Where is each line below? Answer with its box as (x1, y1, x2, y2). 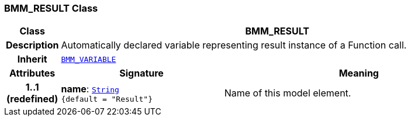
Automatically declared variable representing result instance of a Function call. (61, 39, 407, 51)
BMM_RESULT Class (4, 2, 98, 14)
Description (6, 39, 59, 51)
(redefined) (6, 93, 58, 105)
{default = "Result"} (61, 94, 153, 103)
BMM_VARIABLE (61, 54, 116, 64)
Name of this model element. (224, 87, 351, 99)
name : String (61, 82, 119, 95)
